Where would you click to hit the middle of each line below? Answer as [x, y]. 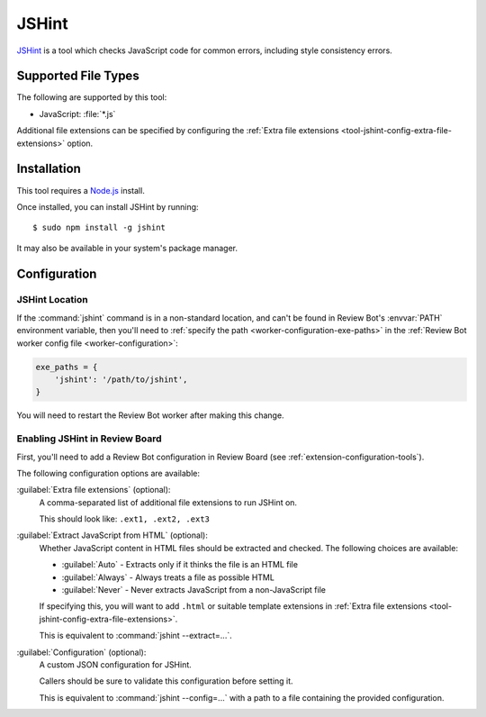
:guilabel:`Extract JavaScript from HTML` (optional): [112, 535]
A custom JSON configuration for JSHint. [116, 665]
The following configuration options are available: [108, 473]
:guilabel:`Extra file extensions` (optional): [94, 490]
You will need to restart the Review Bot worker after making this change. [150, 415]
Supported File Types [78, 76]
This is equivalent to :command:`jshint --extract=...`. [136, 636]
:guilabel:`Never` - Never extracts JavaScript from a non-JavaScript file [193, 590]
